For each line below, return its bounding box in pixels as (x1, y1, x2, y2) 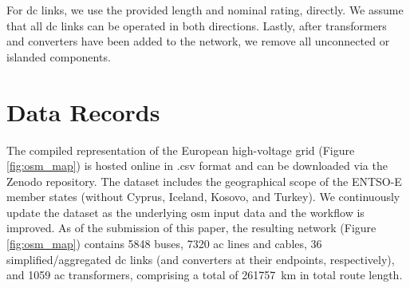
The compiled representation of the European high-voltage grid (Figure (6, 141, 355, 158)
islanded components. (6, 48, 111, 65)
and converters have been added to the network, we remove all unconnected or (6, 33, 390, 49)
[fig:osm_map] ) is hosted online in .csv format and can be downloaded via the (6, 157, 388, 174)
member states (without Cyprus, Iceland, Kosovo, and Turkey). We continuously (6, 188, 400, 205)
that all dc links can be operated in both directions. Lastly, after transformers (6, 17, 387, 34)
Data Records (6, 95, 160, 128)
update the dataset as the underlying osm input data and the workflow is (6, 203, 365, 220)
